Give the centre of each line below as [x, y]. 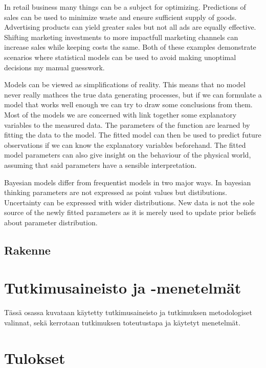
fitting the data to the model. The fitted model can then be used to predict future [133, 135]
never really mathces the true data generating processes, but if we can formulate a [133, 94]
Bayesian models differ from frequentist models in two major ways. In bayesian [128, 182]
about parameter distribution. [51, 222]
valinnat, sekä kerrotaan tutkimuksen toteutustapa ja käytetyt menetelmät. [122, 322]
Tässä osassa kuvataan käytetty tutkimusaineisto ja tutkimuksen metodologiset [128, 312]
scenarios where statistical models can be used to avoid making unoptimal [120, 57]
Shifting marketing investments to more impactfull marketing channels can [121, 37]
